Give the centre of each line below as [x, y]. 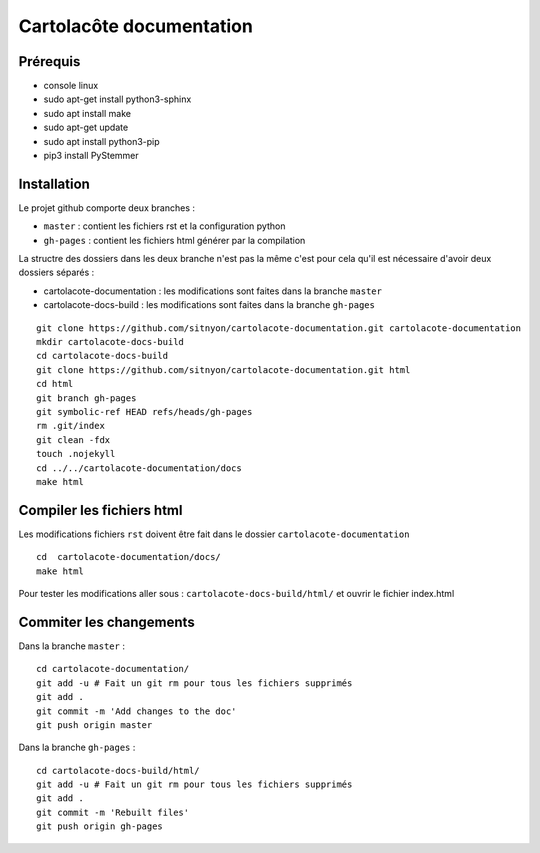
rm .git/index [70, 426]
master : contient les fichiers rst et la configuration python [164, 226]
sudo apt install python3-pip [101, 141]
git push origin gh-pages [100, 826]
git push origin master [94, 724]
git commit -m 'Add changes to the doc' [136, 711]
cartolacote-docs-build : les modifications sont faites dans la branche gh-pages [209, 305]
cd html [55, 384]
